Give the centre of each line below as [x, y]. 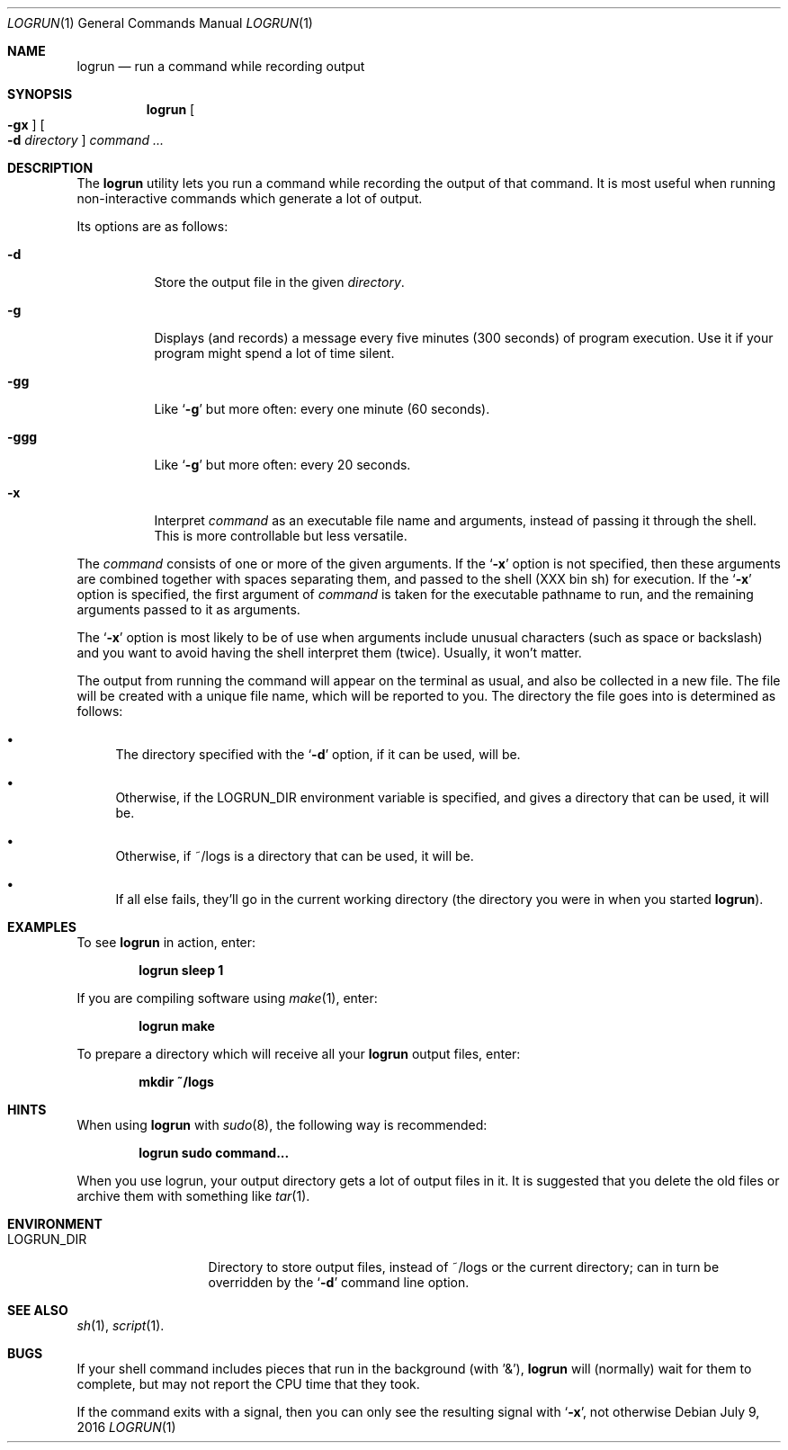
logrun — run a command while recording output [221, 66]
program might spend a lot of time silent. [274, 353]
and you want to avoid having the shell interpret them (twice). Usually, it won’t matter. [329, 653]
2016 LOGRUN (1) [126, 1427]
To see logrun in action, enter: [166, 942]
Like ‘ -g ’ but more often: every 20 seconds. [282, 465]
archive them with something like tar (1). [193, 1196]
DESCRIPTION [50, 168]
